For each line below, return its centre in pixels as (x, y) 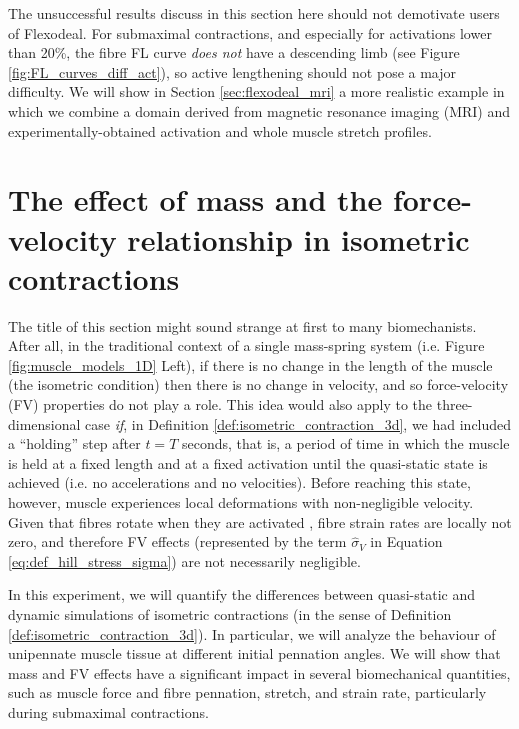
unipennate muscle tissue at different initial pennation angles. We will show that (254, 653)
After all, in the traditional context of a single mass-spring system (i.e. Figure (246, 345)
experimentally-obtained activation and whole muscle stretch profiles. (220, 130)
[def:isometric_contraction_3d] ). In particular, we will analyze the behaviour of (252, 633)
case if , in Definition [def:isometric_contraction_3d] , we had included (298, 423)
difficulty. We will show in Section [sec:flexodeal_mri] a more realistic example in (256, 91)
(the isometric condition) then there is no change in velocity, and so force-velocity (258, 384)
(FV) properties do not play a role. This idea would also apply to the (220, 404)
